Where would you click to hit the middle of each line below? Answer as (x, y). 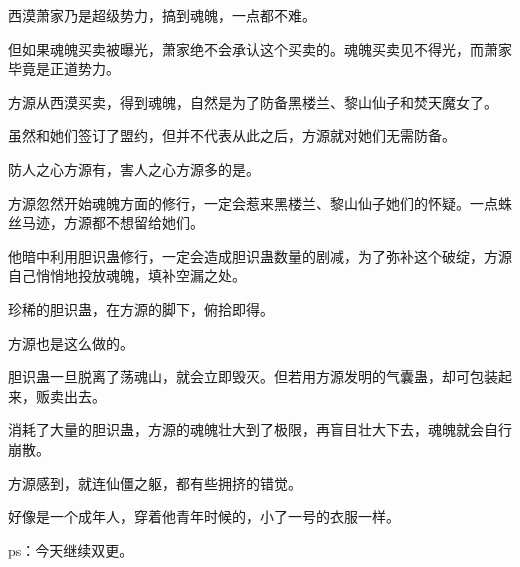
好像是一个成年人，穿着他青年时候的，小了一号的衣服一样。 (204, 516)
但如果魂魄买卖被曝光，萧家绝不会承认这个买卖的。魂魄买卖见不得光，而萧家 (260, 48)
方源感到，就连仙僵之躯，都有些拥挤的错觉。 (155, 482)
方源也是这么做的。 (71, 342)
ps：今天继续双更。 (71, 549)
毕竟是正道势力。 (64, 68)
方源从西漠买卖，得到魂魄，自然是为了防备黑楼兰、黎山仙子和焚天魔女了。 (253, 101)
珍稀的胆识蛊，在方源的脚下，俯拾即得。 (141, 308)
